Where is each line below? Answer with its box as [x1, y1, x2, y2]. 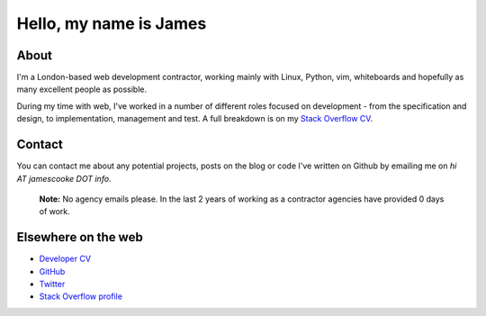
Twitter [39, 279, 66, 289]
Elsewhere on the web [16, 230, 143, 245]
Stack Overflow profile [39, 291, 123, 302]
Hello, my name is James [16, 14, 207, 33]
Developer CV [39, 253, 92, 265]
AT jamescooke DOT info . [16, 173, 112, 184]
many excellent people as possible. [16, 84, 148, 95]
